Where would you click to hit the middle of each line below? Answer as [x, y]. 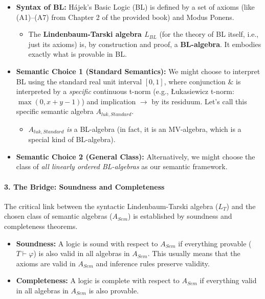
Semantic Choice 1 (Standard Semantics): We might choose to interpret [138, 71]
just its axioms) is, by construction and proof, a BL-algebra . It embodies [145, 44]
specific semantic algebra [55, 111]
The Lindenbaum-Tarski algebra [85, 34]
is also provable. [114, 290]
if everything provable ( [215, 243]
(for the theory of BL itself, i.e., [209, 34]
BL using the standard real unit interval [79, 81]
